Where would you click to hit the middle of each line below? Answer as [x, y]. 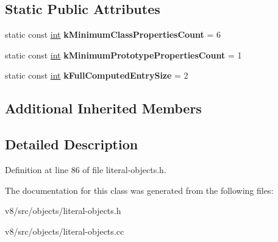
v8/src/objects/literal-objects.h [63, 211]
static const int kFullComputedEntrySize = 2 [97, 75]
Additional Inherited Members [103, 108]
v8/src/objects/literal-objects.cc [65, 231]
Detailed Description [72, 144]
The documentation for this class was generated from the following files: [139, 190]
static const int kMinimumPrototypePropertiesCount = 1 [123, 55]
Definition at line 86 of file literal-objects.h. [86, 169]
